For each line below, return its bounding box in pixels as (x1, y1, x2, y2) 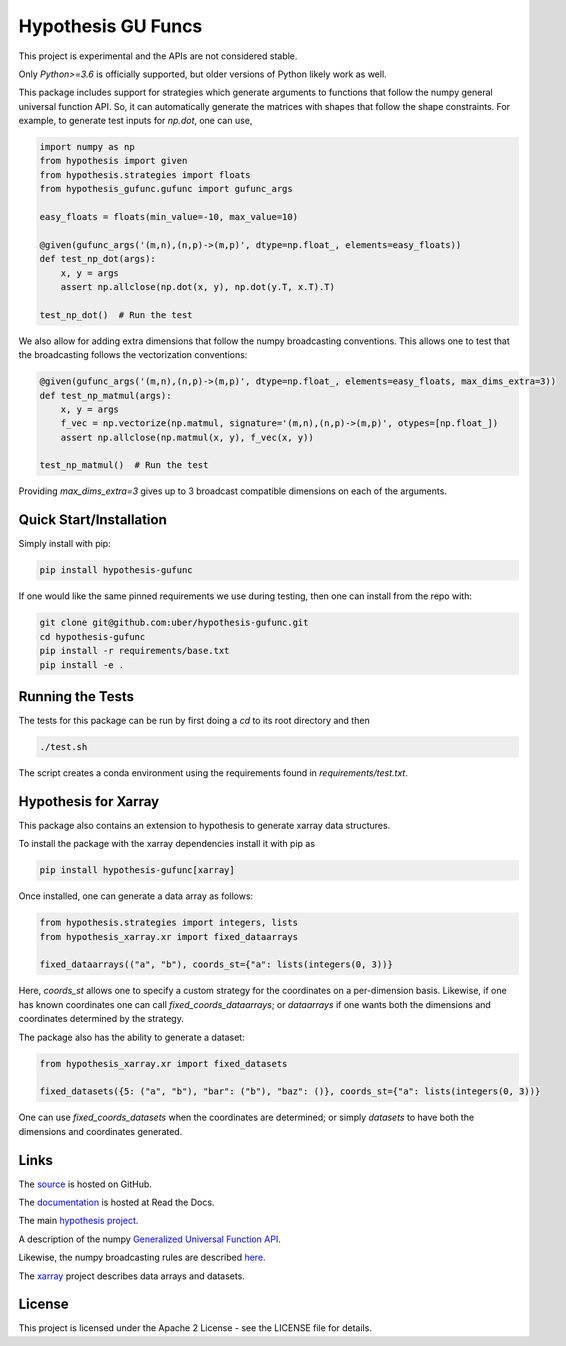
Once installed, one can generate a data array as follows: (18, 890, 254, 902)
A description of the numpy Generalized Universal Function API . (18, 1233, 282, 1245)
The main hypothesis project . (18, 1215, 139, 1227)
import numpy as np (39, 141, 135, 153)
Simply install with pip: (18, 538, 111, 550)
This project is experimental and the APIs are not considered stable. (18, 50, 298, 62)
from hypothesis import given (39, 155, 188, 167)
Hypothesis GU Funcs (18, 15, 203, 37)
